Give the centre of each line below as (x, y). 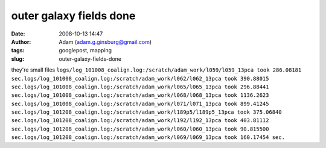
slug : (18, 59)
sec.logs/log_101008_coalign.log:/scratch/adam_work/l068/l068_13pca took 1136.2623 (140, 95)
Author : (21, 42)
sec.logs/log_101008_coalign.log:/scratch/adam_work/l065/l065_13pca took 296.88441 (140, 87)
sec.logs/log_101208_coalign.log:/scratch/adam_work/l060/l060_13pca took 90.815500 (140, 129)
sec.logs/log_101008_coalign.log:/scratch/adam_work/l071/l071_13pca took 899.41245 (140, 103)
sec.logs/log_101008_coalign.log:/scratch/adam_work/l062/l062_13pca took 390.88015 (140, 79)
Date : (18, 34)
